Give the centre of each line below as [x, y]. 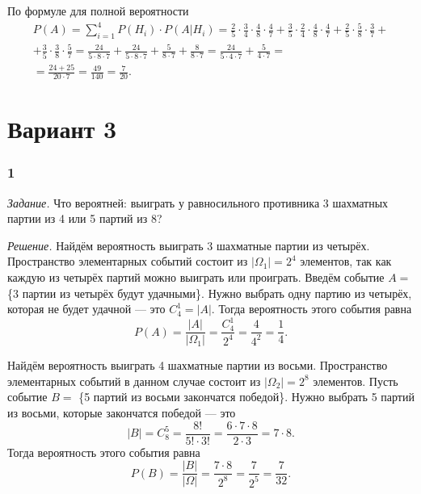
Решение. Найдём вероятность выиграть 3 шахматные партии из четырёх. [189, 245]
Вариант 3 [62, 129]
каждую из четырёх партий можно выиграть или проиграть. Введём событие [196, 276]
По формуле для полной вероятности [98, 10]
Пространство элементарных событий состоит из [128, 261]
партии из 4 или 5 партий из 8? [85, 218]
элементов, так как [346, 261]
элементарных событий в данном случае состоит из [134, 381]
